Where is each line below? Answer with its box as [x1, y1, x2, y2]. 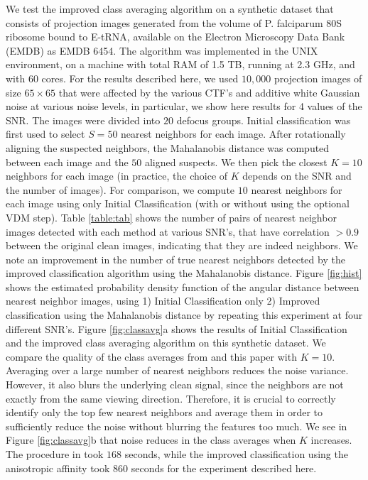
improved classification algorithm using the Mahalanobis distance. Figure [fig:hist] [6, 266, 362, 280]
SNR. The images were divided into [6, 112, 161, 127]
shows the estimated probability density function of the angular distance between [6, 279, 359, 294]
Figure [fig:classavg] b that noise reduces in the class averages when [6, 432, 296, 447]
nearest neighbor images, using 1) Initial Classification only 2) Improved [6, 293, 320, 308]
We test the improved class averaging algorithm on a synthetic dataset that [6, 1, 334, 16]
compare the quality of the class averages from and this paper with [6, 349, 297, 364]
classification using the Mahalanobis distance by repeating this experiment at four [6, 307, 363, 322]
